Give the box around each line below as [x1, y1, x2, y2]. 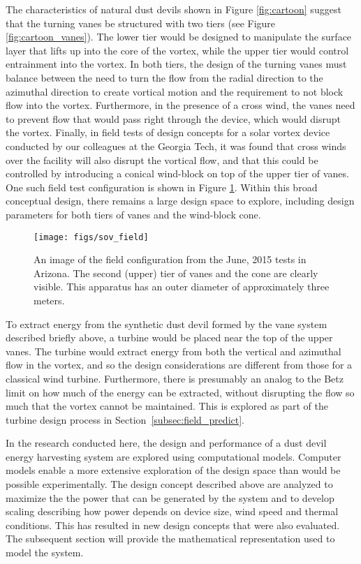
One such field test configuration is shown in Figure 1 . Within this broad [6, 179, 318, 194]
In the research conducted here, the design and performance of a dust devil [6, 436, 327, 450]
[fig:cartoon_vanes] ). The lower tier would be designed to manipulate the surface [6, 29, 352, 44]
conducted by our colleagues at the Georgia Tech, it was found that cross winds [6, 138, 346, 153]
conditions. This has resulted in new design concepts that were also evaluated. [6, 517, 340, 532]
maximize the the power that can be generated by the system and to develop [6, 490, 334, 505]
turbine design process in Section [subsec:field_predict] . [6, 412, 245, 426]
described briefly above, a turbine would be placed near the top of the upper [6, 330, 333, 345]
